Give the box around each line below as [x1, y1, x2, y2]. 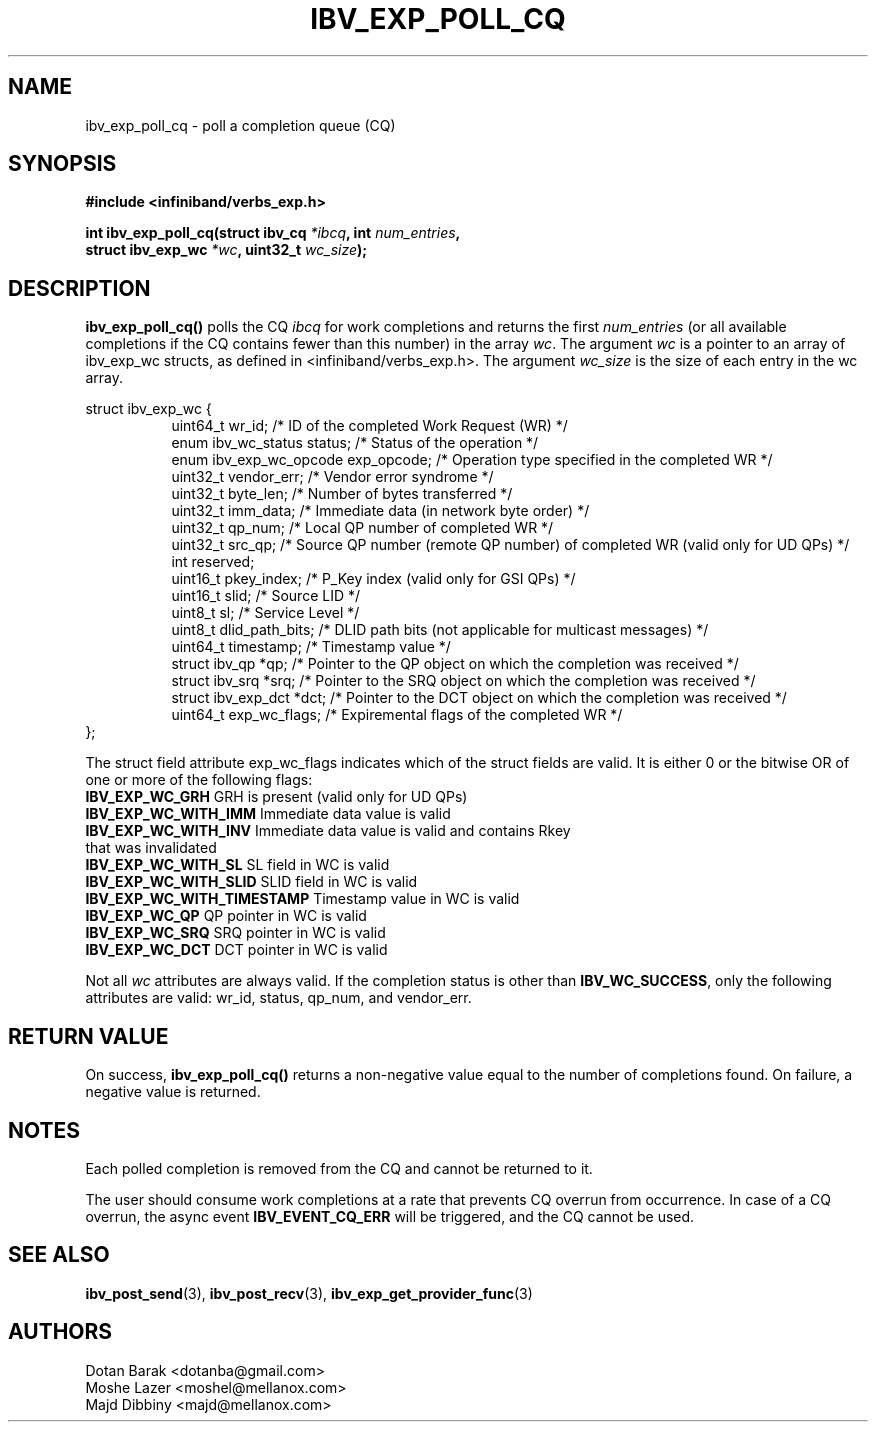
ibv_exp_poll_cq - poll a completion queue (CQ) [85, 116, 396, 134]
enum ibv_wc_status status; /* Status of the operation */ [171, 434, 539, 452]
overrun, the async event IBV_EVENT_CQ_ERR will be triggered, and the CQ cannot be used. [85, 1207, 695, 1225]
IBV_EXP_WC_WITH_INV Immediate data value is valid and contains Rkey [85, 822, 571, 840]
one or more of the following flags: [85, 771, 313, 789]
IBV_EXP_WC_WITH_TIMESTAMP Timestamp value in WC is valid [85, 890, 520, 908]
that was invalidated [85, 839, 217, 857]
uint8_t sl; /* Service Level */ [171, 604, 360, 622]
